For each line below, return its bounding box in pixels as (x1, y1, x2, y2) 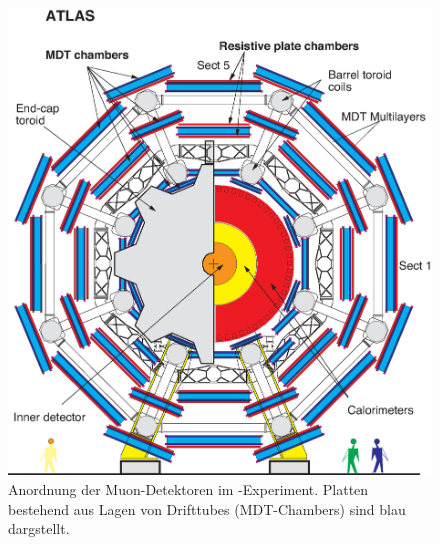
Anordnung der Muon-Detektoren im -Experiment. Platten (8, 478, 369, 499)
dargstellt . (8, 518, 70, 539)
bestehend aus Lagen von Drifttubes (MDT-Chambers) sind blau (8, 498, 406, 519)
